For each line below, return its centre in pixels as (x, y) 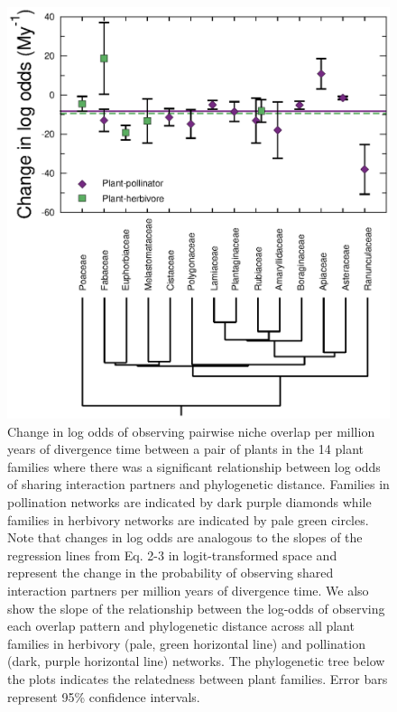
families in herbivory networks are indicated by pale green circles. (188, 519)
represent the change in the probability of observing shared (171, 573)
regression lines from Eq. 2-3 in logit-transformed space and (172, 555)
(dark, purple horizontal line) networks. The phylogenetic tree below (196, 661)
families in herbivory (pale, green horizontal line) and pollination (186, 643)
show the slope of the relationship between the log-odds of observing (196, 608)
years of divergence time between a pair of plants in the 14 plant (185, 449)
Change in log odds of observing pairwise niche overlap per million (191, 431)
